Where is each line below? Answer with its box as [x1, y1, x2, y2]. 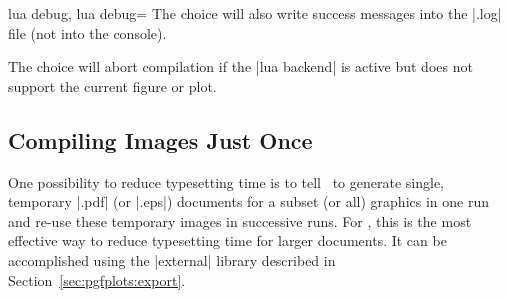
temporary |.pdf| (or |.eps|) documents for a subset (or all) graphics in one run [8, 191, 489, 212]
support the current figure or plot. [8, 75, 217, 96]
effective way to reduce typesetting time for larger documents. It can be [8, 230, 447, 251]
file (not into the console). [8, 22, 167, 43]
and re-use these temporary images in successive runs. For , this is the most [8, 210, 472, 231]
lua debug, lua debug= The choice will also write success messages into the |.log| [8, 3, 502, 23]
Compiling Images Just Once [8, 124, 313, 155]
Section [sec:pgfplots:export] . [8, 269, 186, 290]
